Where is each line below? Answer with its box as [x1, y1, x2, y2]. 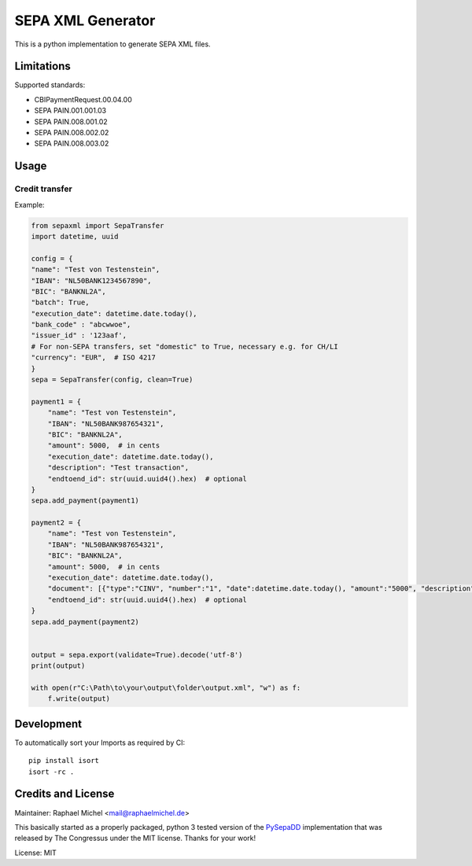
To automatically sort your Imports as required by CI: [14, 738, 185, 747]
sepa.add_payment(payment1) [31, 496, 139, 505]
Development [14, 717, 83, 731]
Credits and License [14, 787, 115, 801]
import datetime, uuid [31, 232, 119, 241]
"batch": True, [31, 298, 90, 307]
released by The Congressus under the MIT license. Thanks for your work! [14, 834, 256, 843]
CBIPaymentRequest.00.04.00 [34, 94, 133, 104]
